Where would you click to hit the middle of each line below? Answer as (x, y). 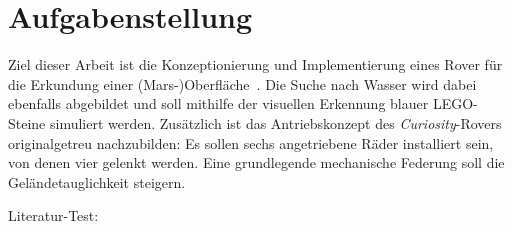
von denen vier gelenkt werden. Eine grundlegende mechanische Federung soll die (256, 162)
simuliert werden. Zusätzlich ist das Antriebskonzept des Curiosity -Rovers (275, 122)
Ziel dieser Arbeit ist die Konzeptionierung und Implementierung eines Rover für (255, 64)
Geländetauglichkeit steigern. (97, 181)
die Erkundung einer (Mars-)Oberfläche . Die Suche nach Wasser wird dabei (242, 83)
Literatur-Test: (53, 215)
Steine (27, 122)
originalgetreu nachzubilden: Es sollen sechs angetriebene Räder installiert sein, (251, 142)
